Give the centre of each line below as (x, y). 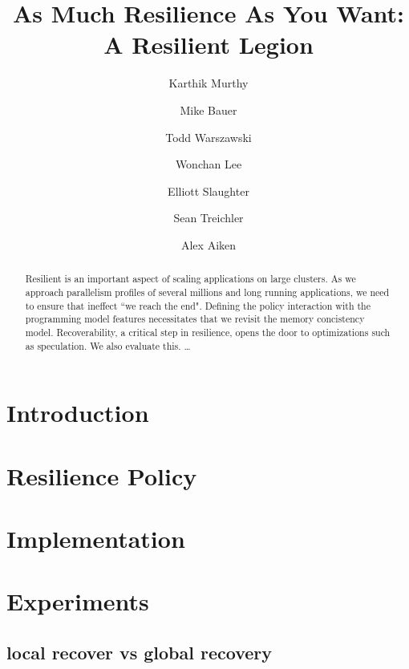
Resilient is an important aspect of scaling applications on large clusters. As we (190, 279)
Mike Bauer (209, 109)
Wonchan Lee (209, 164)
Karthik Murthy (209, 83)
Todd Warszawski (209, 137)
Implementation (96, 538)
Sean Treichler (209, 218)
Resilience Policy (102, 475)
